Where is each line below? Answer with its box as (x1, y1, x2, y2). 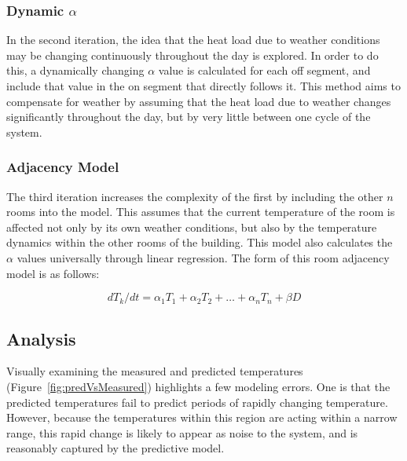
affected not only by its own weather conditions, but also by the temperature (6, 218, 377, 235)
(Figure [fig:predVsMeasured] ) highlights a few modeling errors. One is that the (6, 378, 390, 394)
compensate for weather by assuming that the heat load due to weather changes (6, 93, 391, 109)
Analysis (6, 326, 76, 350)
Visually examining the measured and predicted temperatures (6, 363, 303, 379)
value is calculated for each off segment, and (158, 62, 371, 79)
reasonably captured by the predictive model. (6, 440, 225, 456)
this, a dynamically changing (6, 62, 145, 79)
